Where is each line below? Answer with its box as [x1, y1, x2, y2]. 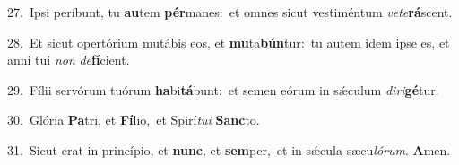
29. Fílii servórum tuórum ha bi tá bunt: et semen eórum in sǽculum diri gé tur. [7, 80, 439, 99]
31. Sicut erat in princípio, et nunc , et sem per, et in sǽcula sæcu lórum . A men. [7, 140, 451, 159]
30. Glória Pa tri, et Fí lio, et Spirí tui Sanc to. [7, 110, 260, 129]
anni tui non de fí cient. [7, 50, 130, 69]
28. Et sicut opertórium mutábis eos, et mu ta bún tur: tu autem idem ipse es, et [7, 32, 450, 51]
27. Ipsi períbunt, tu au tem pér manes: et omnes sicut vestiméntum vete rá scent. [7, 3, 453, 21]
